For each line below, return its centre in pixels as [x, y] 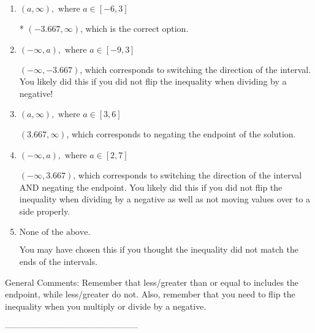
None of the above [54, 233]
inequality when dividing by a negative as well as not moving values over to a [165, 199]
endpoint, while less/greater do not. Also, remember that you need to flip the [150, 294]
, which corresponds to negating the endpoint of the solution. [181, 134]
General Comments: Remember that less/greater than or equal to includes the [152, 282]
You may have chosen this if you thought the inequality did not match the [159, 249]
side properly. [45, 211]
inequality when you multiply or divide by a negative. [106, 306]
